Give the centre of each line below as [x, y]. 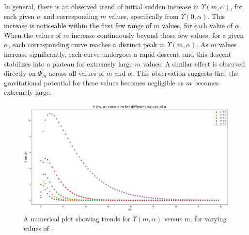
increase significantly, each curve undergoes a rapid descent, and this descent [118, 54]
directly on [20, 73]
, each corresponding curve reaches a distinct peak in [86, 44]
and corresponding [71, 16]
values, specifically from [143, 16]
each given [19, 16]
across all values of [77, 73]
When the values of [32, 35]
